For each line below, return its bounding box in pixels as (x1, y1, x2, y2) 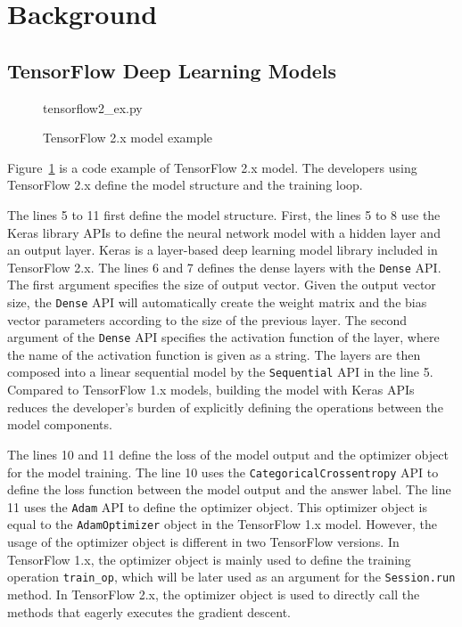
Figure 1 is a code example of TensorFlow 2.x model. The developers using (7, 158, 417, 176)
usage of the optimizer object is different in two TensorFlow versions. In (7, 533, 400, 551)
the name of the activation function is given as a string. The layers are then (7, 345, 421, 363)
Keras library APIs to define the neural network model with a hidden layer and (7, 223, 441, 241)
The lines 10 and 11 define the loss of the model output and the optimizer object (7, 444, 449, 463)
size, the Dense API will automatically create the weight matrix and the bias (7, 292, 427, 311)
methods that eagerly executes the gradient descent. (7, 602, 291, 621)
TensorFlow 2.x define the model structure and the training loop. (7, 175, 363, 194)
